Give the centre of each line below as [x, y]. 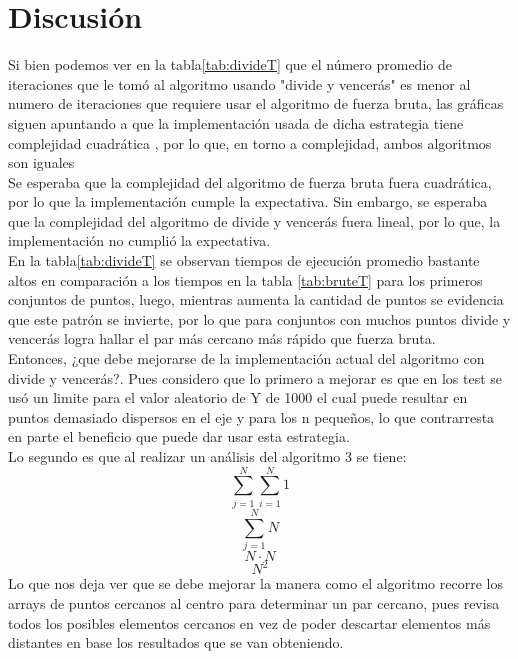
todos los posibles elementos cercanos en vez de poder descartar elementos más [249, 622]
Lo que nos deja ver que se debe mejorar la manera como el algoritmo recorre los [255, 583]
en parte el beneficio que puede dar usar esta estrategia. [179, 436]
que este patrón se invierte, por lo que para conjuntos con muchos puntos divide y [259, 318]
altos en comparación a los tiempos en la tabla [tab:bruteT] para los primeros [245, 279]
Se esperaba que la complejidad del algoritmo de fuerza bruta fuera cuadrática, [250, 181]
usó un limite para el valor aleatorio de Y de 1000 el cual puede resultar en [238, 397]
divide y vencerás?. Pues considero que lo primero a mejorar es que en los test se [255, 377]
